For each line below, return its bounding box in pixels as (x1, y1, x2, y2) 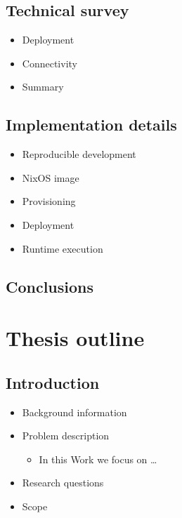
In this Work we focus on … (39, 451, 157, 466)
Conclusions (6, 275, 94, 297)
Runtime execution (22, 241, 103, 255)
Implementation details (6, 114, 177, 135)
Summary (22, 79, 64, 94)
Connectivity (22, 55, 77, 70)
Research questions (22, 475, 104, 490)
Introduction (6, 371, 100, 393)
